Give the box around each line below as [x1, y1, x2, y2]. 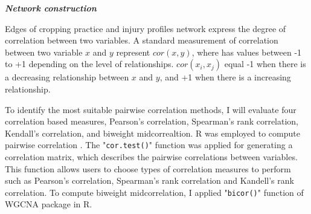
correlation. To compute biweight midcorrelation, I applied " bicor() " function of [5, 186, 304, 198]
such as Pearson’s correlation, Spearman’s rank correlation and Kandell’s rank [5, 174, 294, 187]
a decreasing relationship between [5, 71, 129, 83]
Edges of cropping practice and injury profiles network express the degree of [5, 22, 286, 34]
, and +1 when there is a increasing [159, 71, 291, 83]
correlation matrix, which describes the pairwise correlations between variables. [5, 151, 298, 163]
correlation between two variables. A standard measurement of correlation [5, 34, 278, 47]
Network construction [5, 2, 97, 14]
